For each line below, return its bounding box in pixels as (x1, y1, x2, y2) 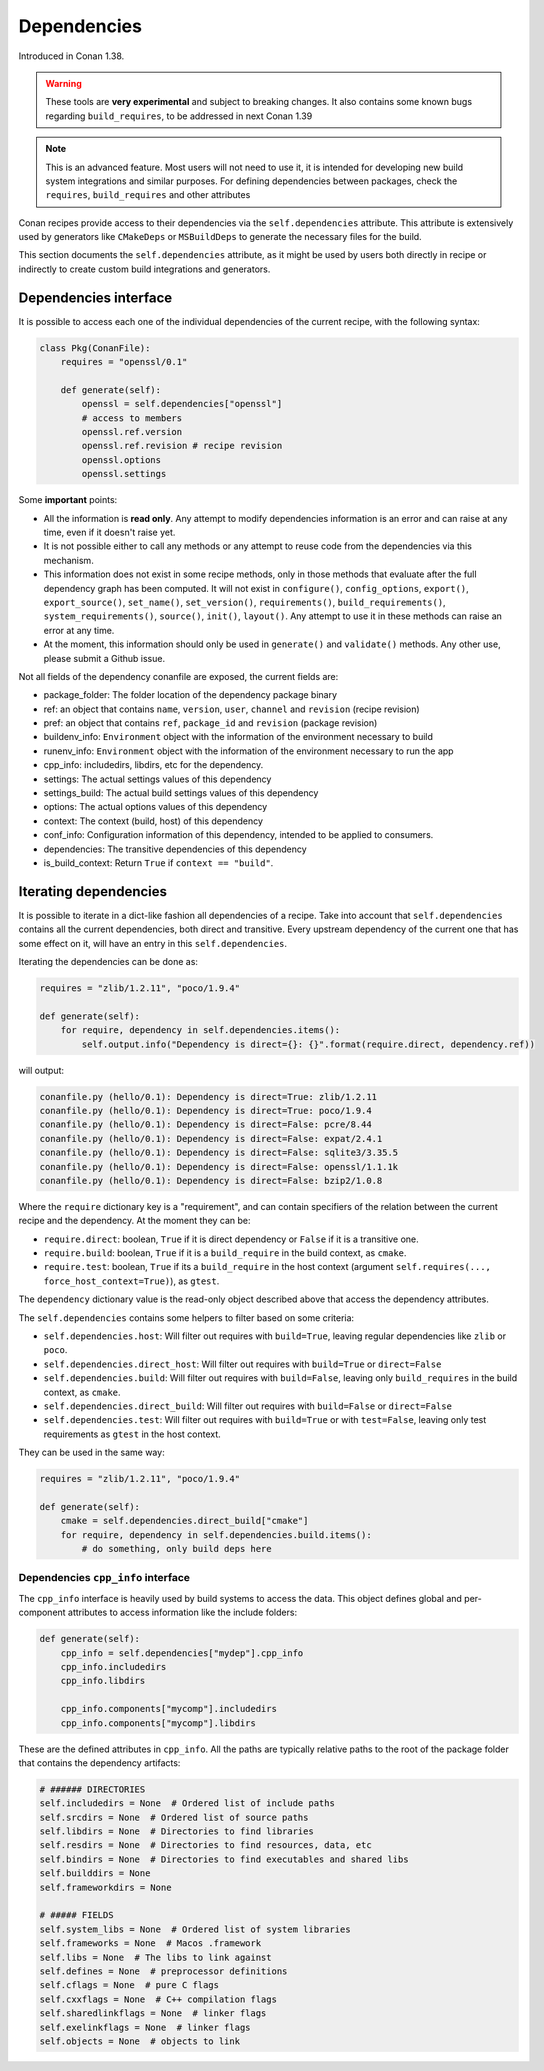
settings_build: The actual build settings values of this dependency (43, 787, 319, 799)
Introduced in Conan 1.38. (18, 50, 125, 62)
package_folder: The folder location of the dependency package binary (43, 689, 338, 701)
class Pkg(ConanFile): (39, 342, 151, 354)
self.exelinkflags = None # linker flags (39, 2021, 251, 2033)
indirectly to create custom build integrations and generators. (18, 263, 271, 275)
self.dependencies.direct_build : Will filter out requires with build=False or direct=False (43, 1400, 452, 1412)
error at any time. (43, 624, 115, 636)
